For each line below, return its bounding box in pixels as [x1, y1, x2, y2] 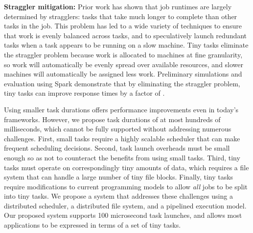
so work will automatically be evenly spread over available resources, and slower [4, 59, 244, 69]
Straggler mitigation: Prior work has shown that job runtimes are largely [4, 1, 232, 11]
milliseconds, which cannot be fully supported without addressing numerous [4, 124, 231, 134]
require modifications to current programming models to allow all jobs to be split [4, 181, 248, 191]
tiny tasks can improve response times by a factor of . [4, 88, 165, 98]
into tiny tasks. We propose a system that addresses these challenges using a [4, 191, 233, 201]
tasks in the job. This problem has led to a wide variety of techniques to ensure [4, 21, 242, 31]
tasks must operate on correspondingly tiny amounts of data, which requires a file [4, 162, 249, 172]
